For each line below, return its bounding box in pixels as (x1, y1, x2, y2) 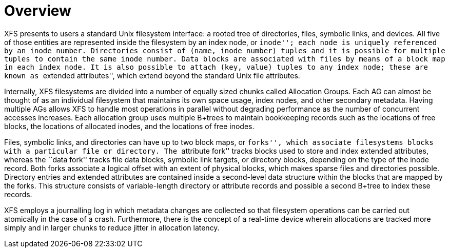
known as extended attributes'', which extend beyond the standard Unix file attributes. (4, 71, 300, 80)
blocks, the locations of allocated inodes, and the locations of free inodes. (4, 121, 255, 131)
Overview (4, 2, 71, 19)
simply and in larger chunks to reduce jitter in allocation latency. (4, 223, 220, 232)
